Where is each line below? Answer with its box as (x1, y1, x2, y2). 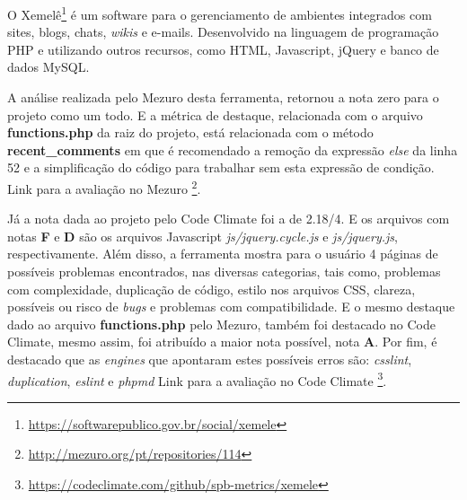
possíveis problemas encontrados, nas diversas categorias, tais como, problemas (7, 262, 441, 281)
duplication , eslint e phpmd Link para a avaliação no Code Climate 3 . (7, 368, 387, 390)
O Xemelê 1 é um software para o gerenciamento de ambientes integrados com (7, 3, 432, 23)
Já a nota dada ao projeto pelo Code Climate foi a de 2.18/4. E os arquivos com (7, 209, 450, 228)
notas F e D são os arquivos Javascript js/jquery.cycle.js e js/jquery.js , (7, 226, 398, 245)
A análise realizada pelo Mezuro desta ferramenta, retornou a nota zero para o (7, 88, 439, 107)
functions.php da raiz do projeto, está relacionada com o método (7, 123, 374, 142)
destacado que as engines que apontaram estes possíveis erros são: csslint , (7, 350, 412, 368)
